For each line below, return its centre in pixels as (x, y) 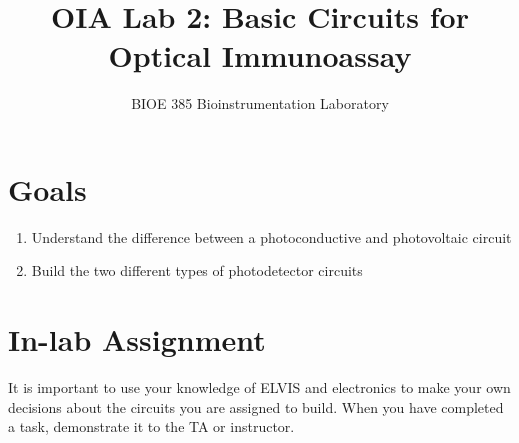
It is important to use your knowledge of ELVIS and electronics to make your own (259, 387)
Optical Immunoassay (260, 55)
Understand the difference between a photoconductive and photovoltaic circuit (271, 236)
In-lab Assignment (137, 339)
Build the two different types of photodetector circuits (197, 270)
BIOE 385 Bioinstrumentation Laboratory (260, 103)
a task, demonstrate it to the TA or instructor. (151, 426)
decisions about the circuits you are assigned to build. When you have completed (256, 406)
